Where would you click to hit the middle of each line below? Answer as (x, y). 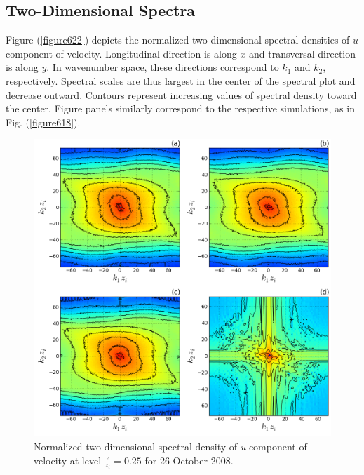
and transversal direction (303, 53)
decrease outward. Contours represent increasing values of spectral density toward (181, 94)
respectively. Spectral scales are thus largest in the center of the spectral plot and (181, 80)
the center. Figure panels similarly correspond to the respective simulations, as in (180, 108)
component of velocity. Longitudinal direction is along (121, 53)
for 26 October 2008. (189, 460)
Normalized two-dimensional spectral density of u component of (170, 446)
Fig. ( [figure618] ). (43, 122)
